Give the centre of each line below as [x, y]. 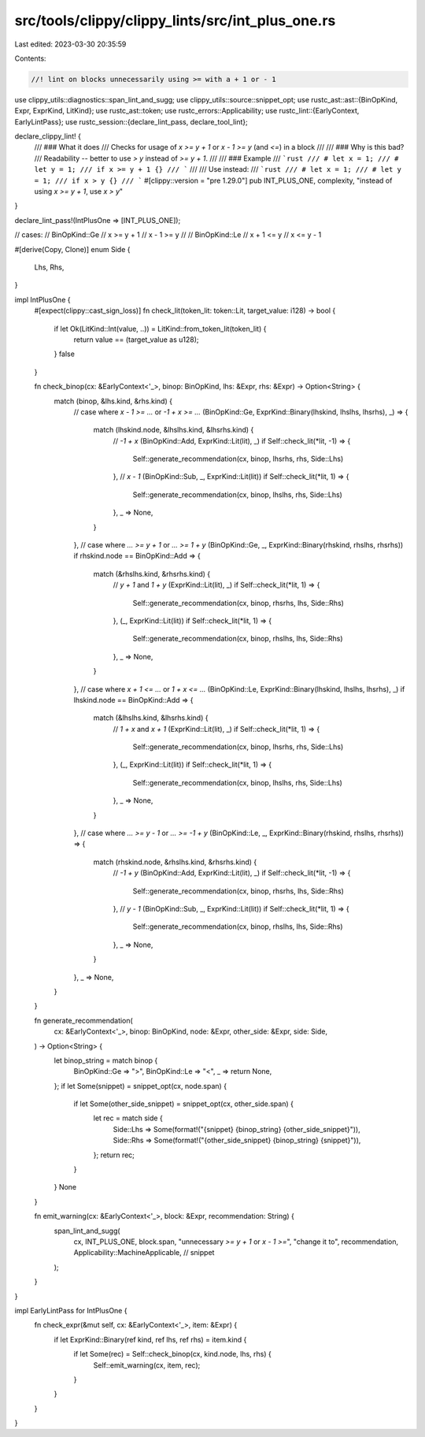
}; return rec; [114, 1155]
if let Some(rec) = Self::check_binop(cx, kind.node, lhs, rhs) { [172, 1354]
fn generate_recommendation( [83, 1020]
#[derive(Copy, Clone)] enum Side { [72, 249]
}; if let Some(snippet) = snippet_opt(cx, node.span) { [140, 1086]
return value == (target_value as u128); [137, 340]
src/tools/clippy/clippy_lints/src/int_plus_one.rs [175, 20]
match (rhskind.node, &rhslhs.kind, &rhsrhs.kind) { [175, 862]
